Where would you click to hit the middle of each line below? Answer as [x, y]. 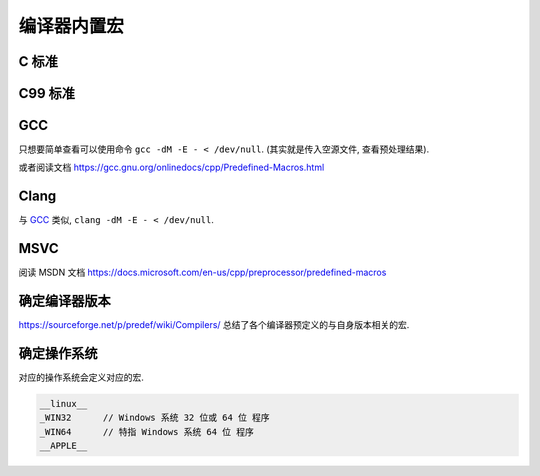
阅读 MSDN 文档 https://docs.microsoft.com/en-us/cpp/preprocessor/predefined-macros [202, 272]
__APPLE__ [63, 446]
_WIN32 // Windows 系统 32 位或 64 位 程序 [154, 418]
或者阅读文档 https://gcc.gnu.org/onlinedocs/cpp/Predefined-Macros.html [171, 167]
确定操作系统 [58, 353]
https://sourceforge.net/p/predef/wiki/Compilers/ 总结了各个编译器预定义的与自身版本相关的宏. [214, 325]
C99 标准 [46, 93]
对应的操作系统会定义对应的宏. [81, 377]
